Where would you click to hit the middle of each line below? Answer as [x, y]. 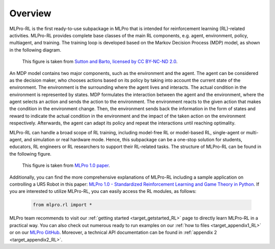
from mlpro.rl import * [63, 205]
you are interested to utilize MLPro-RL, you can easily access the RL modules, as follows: [103, 191]
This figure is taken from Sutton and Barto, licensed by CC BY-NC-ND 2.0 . [100, 62]
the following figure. [31, 154]
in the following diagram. [35, 50]
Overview [30, 13]
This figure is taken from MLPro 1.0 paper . [66, 165]
